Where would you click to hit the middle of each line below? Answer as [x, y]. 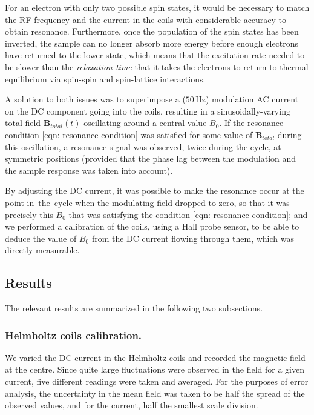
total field [23, 123]
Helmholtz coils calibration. [74, 335]
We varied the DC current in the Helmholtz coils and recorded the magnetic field [155, 357]
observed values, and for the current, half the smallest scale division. [132, 405]
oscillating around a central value [145, 123]
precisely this [29, 214]
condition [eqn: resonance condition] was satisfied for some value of [129, 134]
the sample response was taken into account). [89, 170]
